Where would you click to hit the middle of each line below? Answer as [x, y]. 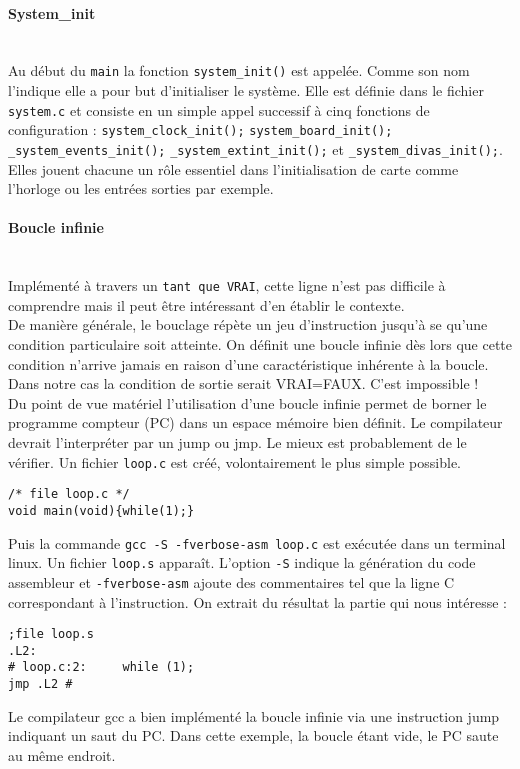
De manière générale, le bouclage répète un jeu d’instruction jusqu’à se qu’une [248, 324]
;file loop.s [51, 634]
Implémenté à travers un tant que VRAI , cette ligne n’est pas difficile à [227, 285]
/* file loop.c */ [69, 494]
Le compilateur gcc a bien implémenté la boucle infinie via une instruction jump [254, 715]
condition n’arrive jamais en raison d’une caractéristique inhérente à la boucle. [248, 363]
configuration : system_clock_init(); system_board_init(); [200, 129]
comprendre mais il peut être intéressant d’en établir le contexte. [206, 304]
